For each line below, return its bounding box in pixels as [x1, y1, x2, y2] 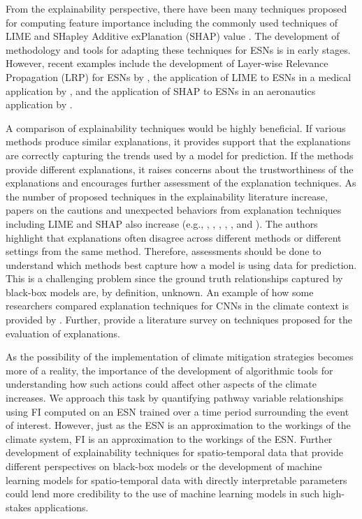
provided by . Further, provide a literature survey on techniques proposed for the [6, 312, 352, 327]
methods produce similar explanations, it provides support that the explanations [6, 134, 351, 149]
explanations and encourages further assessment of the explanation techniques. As [6, 175, 356, 190]
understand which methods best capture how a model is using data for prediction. [6, 257, 357, 272]
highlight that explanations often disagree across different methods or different [6, 230, 342, 244]
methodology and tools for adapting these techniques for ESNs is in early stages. [6, 42, 351, 57]
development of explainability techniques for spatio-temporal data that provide [6, 445, 343, 460]
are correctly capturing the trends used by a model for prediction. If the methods [6, 147, 354, 162]
